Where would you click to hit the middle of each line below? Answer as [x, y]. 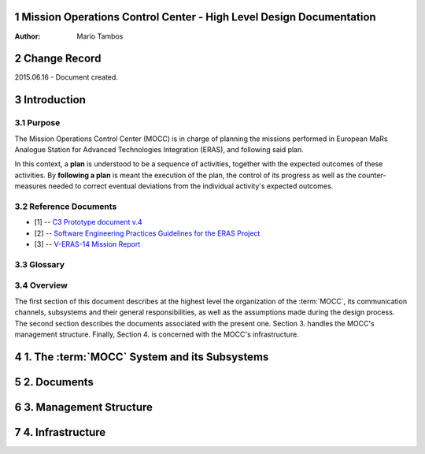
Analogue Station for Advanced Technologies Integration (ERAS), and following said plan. [159, 149]
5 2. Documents [54, 382]
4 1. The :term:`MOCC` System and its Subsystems [142, 357]
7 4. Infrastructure [60, 432]
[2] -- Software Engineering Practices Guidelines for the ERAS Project [147, 233]
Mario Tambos [100, 36]
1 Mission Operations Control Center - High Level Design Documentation [196, 17]
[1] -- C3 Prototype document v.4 [88, 222]
